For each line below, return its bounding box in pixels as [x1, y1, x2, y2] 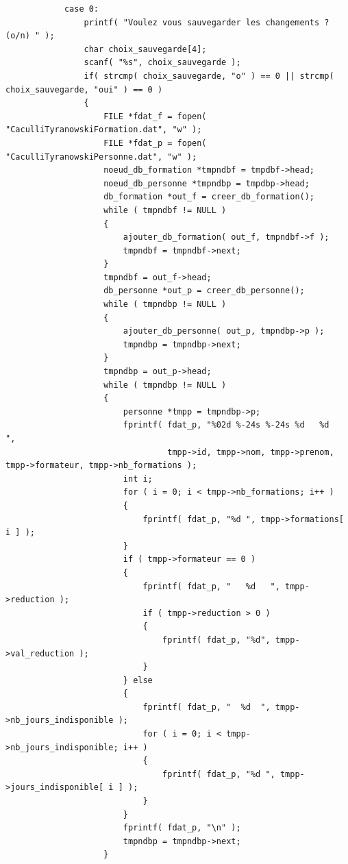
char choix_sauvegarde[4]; [84, 44, 207, 54]
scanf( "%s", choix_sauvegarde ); [84, 58, 241, 68]
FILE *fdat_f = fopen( [103, 111, 207, 121]
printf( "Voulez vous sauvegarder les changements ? [84, 17, 330, 27]
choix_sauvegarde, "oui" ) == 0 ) [5, 84, 163, 95]
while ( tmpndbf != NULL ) [103, 205, 227, 215]
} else [123, 675, 153, 685]
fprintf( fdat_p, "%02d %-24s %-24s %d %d [123, 420, 330, 430]
